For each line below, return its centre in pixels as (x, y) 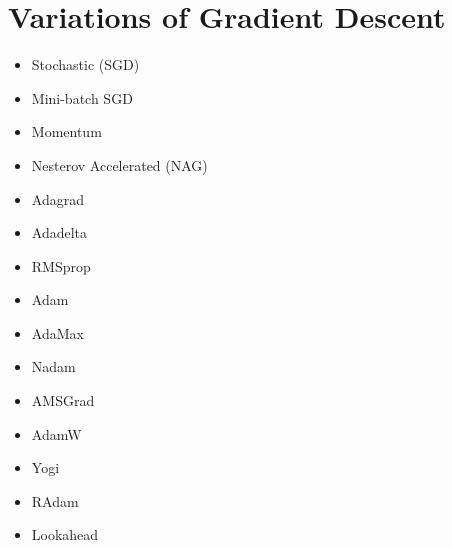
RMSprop (61, 265)
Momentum (66, 131)
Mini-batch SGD (82, 97)
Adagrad (57, 198)
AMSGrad (63, 400)
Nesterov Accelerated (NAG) (119, 164)
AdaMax (57, 332)
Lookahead (65, 534)
